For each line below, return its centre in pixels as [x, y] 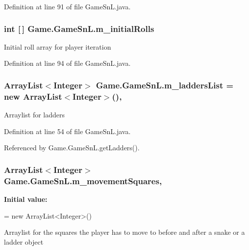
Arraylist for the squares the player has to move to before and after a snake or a [124, 232]
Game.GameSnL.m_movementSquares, [83, 181]
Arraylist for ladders [34, 115]
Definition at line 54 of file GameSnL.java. [67, 131]
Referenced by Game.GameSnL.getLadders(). [72, 148]
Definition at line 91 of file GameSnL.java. [67, 6]
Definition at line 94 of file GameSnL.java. [67, 63]
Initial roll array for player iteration [58, 46]
